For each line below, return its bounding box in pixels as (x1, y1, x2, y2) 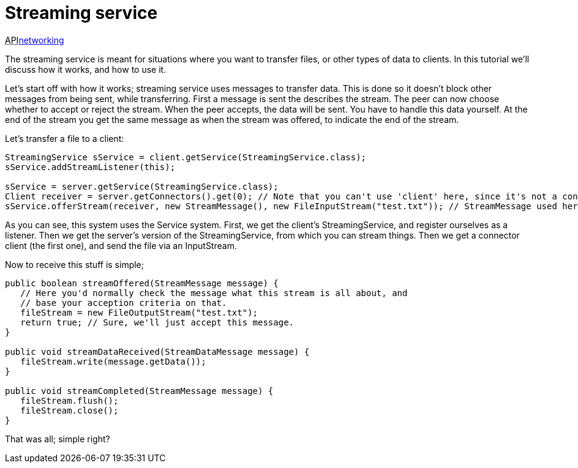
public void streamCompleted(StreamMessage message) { (5, 385, 274, 396)
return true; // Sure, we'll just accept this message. (20, 317, 295, 327)
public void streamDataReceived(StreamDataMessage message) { (5, 346, 310, 357)
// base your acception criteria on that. (20, 297, 227, 308)
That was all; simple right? (5, 433, 110, 444)
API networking (5, 34, 64, 45)
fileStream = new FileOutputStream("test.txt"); (20, 307, 258, 318)
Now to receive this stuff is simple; (5, 259, 144, 270)
